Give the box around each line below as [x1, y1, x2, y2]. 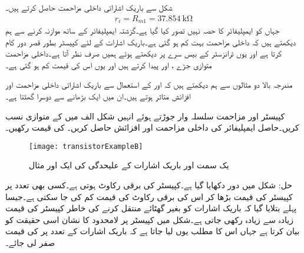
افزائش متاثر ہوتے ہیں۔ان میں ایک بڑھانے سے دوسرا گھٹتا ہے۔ [5, 90, 191, 102]
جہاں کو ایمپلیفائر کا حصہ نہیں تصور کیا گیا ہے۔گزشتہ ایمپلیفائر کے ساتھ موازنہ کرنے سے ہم [5, 24, 280, 36]
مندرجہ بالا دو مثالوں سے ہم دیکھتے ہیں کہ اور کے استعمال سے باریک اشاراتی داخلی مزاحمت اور [5, 78, 293, 91]
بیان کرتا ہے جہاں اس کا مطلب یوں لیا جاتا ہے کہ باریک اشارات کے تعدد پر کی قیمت [5, 225, 300, 237]
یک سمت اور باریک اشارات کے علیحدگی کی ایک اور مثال [29, 159, 229, 171]
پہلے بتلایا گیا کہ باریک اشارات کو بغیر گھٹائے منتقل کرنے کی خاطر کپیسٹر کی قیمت [5, 202, 297, 214]
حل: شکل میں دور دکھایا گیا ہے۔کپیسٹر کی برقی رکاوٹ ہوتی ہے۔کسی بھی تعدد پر [5, 179, 292, 191]
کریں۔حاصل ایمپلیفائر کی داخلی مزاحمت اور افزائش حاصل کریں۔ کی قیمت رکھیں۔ [5, 121, 299, 134]
